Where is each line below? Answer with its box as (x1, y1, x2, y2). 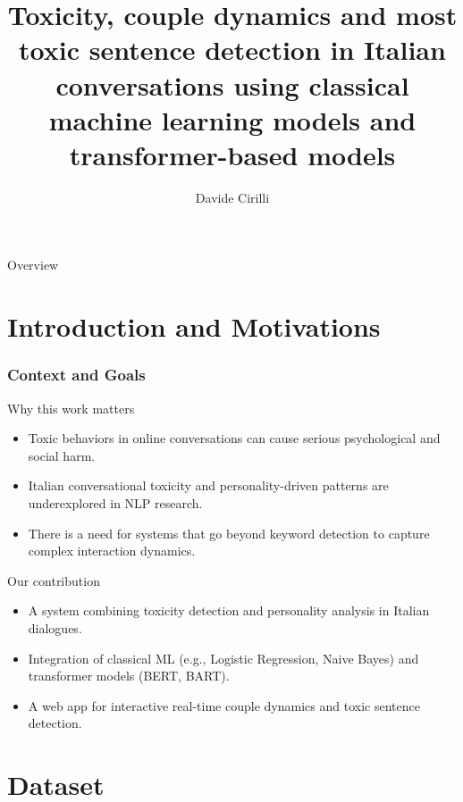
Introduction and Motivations (7, 308, 381, 345)
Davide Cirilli (195, 188, 270, 206)
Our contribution (7, 571, 100, 589)
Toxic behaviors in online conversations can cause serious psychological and (28, 429, 441, 447)
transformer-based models (69, 136, 396, 172)
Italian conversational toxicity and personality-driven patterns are (28, 476, 389, 495)
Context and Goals (7, 363, 146, 386)
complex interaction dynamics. (28, 541, 196, 560)
